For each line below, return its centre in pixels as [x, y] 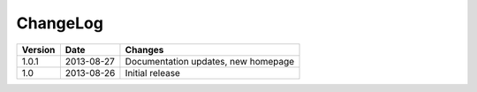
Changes [144, 50]
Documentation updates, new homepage [210, 61]
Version [38, 50]
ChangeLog [60, 23]
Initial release [153, 73]
